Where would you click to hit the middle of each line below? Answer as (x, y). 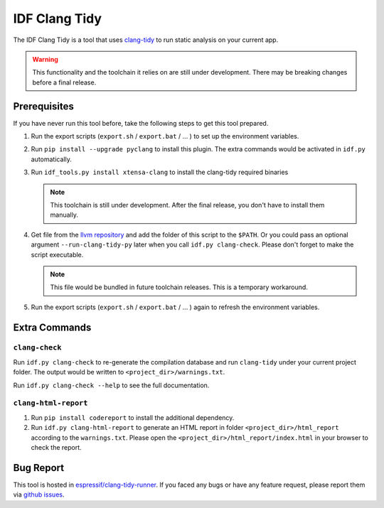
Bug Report (39, 468)
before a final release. (64, 82)
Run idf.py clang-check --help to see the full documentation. (111, 385)
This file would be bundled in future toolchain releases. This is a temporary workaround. (179, 287)
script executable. (57, 254)
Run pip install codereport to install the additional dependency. (133, 417)
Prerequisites (43, 106)
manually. (64, 215)
